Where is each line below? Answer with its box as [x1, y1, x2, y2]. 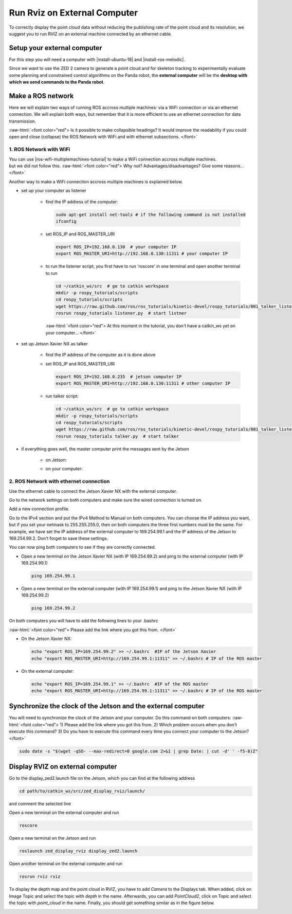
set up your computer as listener [21, 188, 87, 194]
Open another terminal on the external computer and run [9, 861, 123, 867]
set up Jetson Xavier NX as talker [21, 341, 88, 346]
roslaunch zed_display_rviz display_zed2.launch [19, 848, 138, 854]
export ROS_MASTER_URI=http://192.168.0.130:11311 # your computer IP [55, 251, 228, 256]
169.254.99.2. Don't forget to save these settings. [9, 535, 109, 541]
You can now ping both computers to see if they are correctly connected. [9, 544, 156, 550]
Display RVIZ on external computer [9, 763, 117, 771]
